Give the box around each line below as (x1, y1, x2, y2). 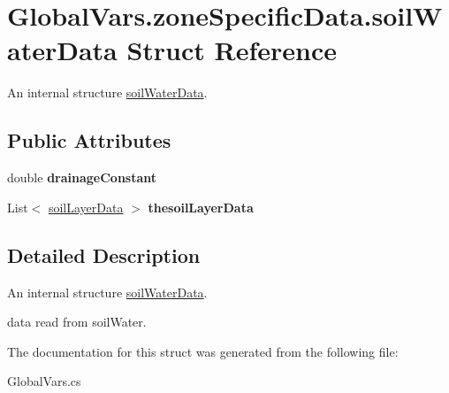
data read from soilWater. (7, 312, 147, 331)
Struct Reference (126, 32, 338, 68)
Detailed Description (7, 241, 201, 268)
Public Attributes (7, 127, 171, 154)
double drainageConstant (7, 168, 157, 187)
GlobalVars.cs (7, 372, 81, 390)
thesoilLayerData (148, 197, 254, 216)
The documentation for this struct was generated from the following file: (7, 342, 399, 360)
